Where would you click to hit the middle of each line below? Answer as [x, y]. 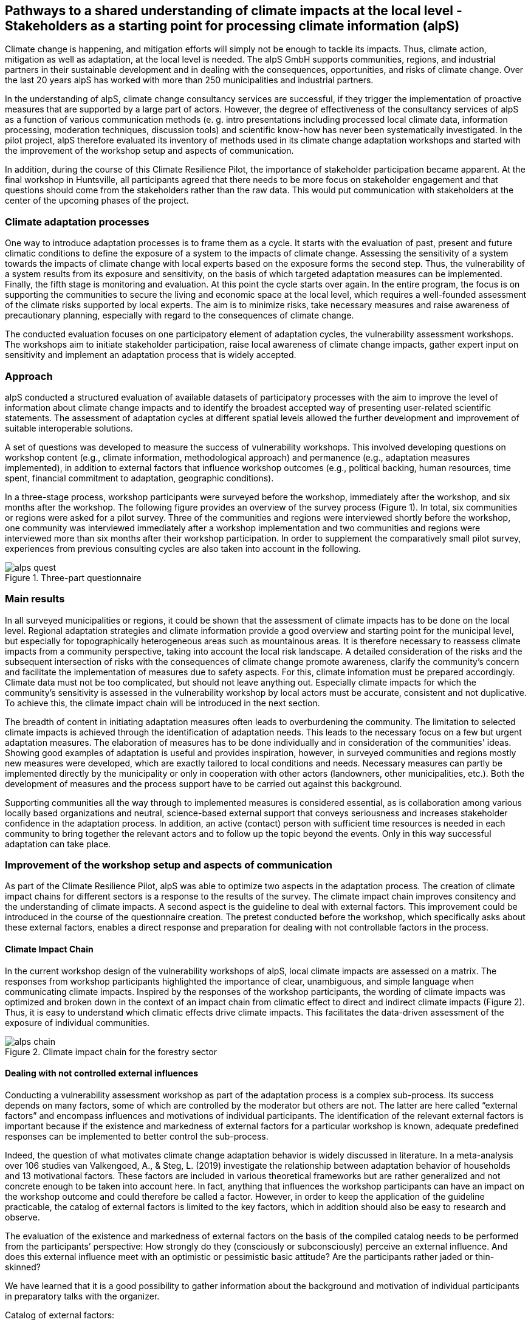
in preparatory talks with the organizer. [82, 1296]
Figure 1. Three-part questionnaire [73, 577]
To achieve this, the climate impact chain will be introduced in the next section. [163, 703]
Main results [35, 599]
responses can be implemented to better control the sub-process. [137, 1136]
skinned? [23, 1267]
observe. [22, 1217]
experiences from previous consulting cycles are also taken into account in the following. [183, 548]
